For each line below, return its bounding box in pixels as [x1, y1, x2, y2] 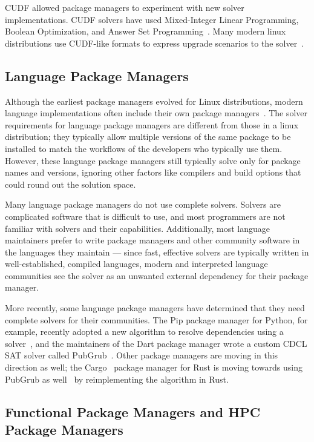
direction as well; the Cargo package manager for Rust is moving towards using [5, 361, 303, 374]
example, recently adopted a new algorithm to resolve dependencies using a [5, 325, 284, 338]
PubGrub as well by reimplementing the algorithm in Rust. [5, 372, 229, 385]
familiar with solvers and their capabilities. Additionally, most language [5, 222, 270, 234]
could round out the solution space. [5, 177, 136, 190]
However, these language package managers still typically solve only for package [5, 154, 301, 167]
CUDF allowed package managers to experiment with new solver [5, 1, 244, 13]
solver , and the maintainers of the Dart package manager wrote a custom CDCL [5, 337, 307, 349]
